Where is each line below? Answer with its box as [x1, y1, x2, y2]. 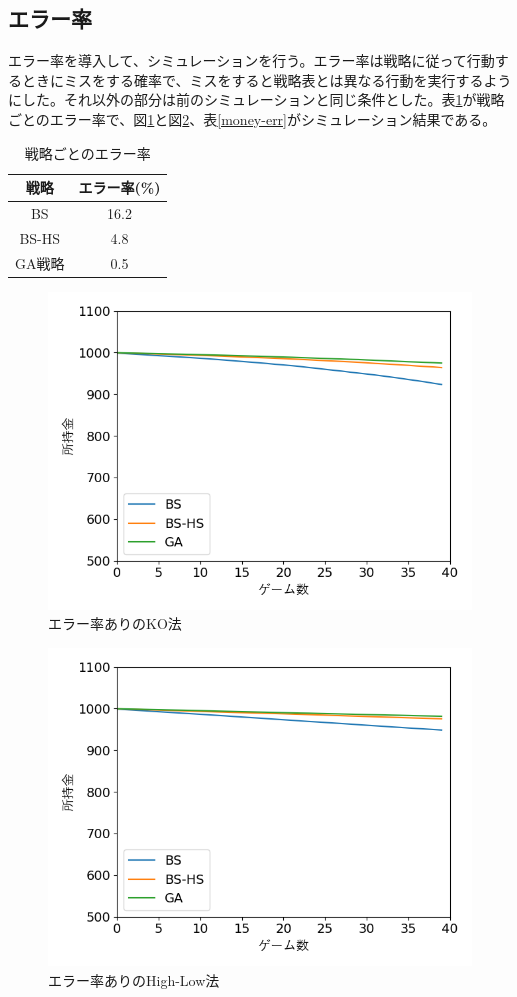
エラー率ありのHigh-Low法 [48, 969, 220, 990]
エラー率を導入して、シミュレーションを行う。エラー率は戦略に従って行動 [8, 50, 495, 71]
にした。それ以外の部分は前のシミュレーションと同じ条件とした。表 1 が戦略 [8, 89, 505, 110]
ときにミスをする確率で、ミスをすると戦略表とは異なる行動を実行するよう [21, 69, 512, 90]
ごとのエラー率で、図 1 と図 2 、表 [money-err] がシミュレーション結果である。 [8, 108, 497, 129]
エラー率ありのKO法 [48, 613, 182, 634]
